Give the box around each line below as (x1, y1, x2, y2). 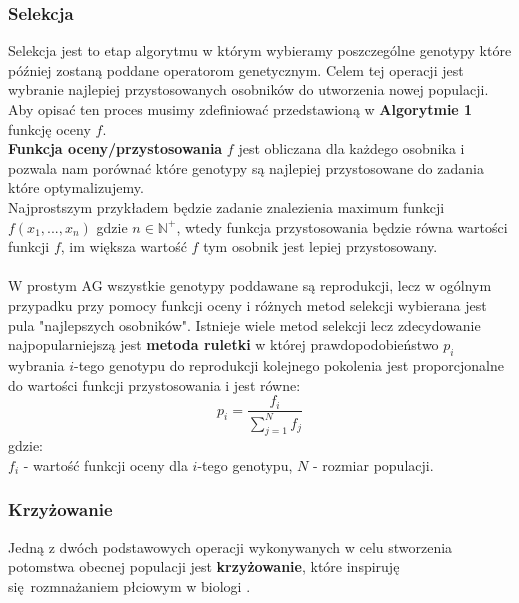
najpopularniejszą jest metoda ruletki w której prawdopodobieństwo (8, 334, 439, 355)
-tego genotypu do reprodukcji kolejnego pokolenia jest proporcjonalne (73, 354, 504, 375)
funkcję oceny (8, 118, 91, 139)
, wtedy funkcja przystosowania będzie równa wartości (176, 216, 508, 237)
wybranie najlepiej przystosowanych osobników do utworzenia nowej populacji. (8, 79, 489, 100)
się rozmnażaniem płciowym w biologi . (8, 575, 251, 596)
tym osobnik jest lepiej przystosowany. (203, 236, 438, 257)
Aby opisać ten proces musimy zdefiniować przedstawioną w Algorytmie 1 (8, 99, 473, 119)
